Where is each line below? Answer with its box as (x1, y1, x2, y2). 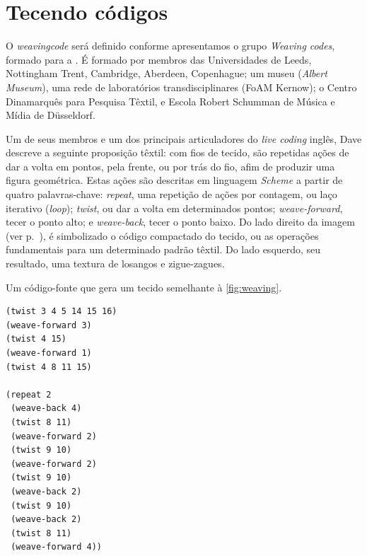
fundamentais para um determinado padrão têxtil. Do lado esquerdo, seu (6, 242, 321, 257)
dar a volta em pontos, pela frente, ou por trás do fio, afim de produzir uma (6, 158, 335, 173)
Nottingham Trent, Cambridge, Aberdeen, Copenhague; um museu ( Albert (6, 66, 327, 81)
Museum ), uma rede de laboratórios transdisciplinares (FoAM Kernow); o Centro (6, 79, 357, 94)
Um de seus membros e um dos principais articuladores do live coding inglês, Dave (6, 131, 362, 146)
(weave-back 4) (11, 403, 82, 414)
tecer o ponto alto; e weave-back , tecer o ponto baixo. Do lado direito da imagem (6, 214, 355, 229)
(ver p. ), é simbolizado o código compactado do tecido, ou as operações (6, 228, 319, 243)
